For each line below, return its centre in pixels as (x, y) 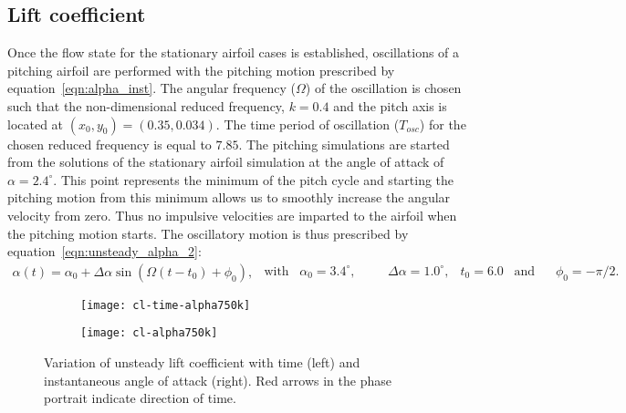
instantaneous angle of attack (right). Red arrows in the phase (218, 380)
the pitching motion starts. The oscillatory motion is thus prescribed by (208, 233)
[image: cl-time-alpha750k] (166, 305)
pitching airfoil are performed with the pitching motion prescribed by (201, 70)
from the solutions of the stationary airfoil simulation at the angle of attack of (226, 162)
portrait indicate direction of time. (140, 398)
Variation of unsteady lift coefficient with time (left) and (202, 362)
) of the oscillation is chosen (383, 88)
